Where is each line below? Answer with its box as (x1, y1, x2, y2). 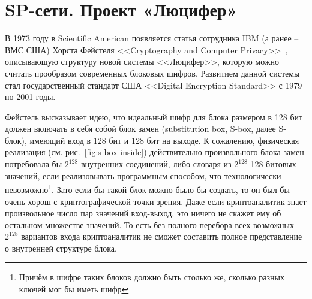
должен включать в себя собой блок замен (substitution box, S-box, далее (5, 122, 276, 135)
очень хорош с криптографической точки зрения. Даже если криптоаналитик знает (5, 195, 307, 207)
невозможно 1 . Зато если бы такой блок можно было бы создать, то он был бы (5, 182, 290, 195)
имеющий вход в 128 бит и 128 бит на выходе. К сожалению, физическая (29, 134, 299, 146)
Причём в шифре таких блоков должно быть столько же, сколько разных (19, 271, 284, 283)
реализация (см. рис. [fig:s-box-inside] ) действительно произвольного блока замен (5, 146, 304, 158)
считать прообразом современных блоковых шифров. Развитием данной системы (5, 67, 300, 79)
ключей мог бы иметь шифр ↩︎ (19, 283, 129, 295)
